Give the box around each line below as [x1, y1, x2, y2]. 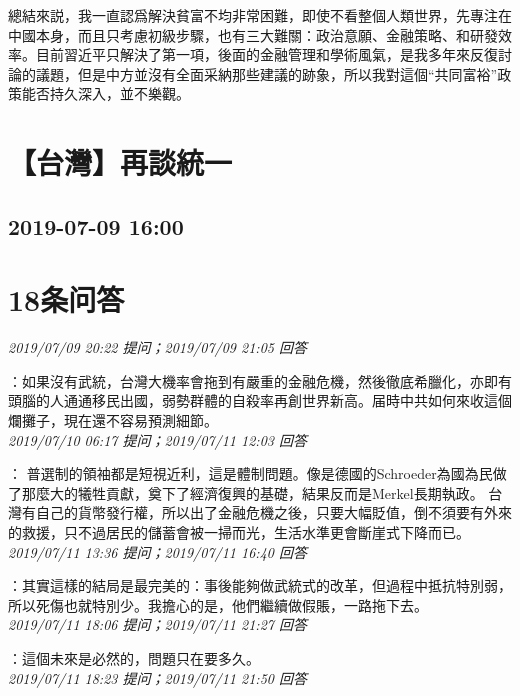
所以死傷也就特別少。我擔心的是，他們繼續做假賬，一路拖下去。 [8, 594, 428, 615]
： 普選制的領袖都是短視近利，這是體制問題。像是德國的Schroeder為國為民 [8, 463, 493, 484]
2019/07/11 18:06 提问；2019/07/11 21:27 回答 [8, 614, 307, 635]
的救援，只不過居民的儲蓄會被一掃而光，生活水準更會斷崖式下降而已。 [8, 522, 470, 542]
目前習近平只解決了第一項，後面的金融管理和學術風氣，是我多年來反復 [35, 44, 498, 65]
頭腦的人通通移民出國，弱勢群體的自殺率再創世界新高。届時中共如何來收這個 [8, 390, 512, 411]
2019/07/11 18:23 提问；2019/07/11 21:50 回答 [8, 667, 307, 688]
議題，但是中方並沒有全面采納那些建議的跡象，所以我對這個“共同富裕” [35, 63, 498, 84]
